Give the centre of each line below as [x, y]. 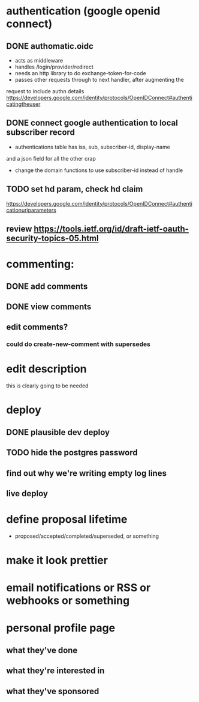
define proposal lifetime [67, 519]
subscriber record [40, 133]
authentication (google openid [83, 11]
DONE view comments [49, 306]
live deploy [27, 494]
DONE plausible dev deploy [58, 432]
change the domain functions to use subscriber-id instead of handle [99, 170]
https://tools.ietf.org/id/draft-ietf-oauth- [111, 229]
